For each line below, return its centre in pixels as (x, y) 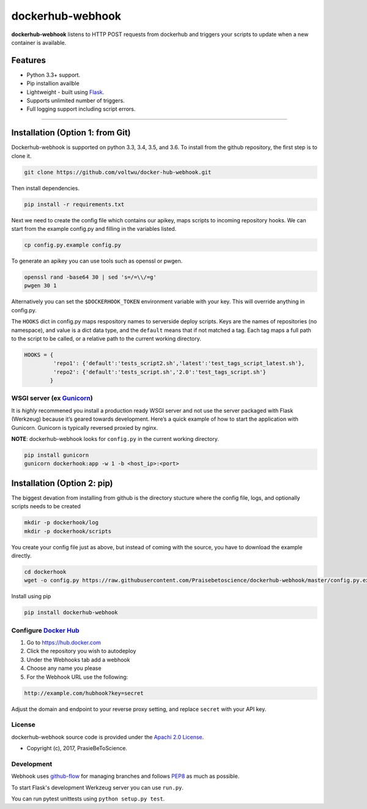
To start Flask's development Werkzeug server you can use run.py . (97, 788)
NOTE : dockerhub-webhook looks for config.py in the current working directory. (115, 438)
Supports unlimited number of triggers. (76, 100)
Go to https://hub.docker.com (64, 642)
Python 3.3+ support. (54, 75)
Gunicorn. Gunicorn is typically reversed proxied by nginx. (85, 427)
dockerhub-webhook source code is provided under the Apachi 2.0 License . (108, 737)
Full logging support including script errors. (81, 109)
